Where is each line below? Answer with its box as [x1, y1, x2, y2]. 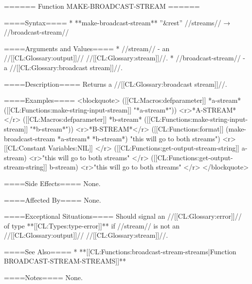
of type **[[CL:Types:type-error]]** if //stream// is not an [4, 220, 180, 230]
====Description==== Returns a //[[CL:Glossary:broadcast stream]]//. [4, 78, 227, 89]
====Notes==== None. [4, 272, 83, 283]
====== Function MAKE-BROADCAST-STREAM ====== [4, 1, 200, 11]
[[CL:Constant [4, 143, 46, 153]
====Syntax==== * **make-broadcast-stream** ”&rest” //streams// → [4, 17, 231, 27]
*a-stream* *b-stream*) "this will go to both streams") [57, 133, 220, 143]
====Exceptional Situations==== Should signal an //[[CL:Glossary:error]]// [4, 211, 242, 221]
